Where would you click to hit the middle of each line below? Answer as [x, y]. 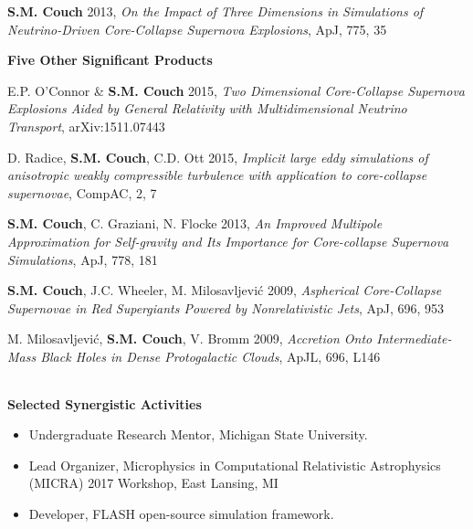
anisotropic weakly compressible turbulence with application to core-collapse [217, 175]
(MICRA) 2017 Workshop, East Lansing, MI [153, 483]
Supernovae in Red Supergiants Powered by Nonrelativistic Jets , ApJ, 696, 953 [226, 307]
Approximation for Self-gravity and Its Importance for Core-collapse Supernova [228, 241]
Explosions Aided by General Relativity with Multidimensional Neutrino [207, 108]
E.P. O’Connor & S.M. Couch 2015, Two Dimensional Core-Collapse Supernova [236, 90]
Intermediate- [414, 339]
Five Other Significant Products [110, 60]
